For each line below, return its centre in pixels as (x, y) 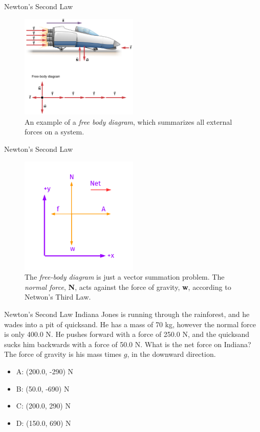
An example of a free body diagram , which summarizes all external (128, 121)
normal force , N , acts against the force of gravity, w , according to (128, 287)
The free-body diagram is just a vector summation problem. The (125, 277)
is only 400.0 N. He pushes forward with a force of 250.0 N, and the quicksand (127, 334)
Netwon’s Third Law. (58, 297)
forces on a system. (55, 132)
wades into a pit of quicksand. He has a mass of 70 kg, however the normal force (130, 324)
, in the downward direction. (171, 354)
